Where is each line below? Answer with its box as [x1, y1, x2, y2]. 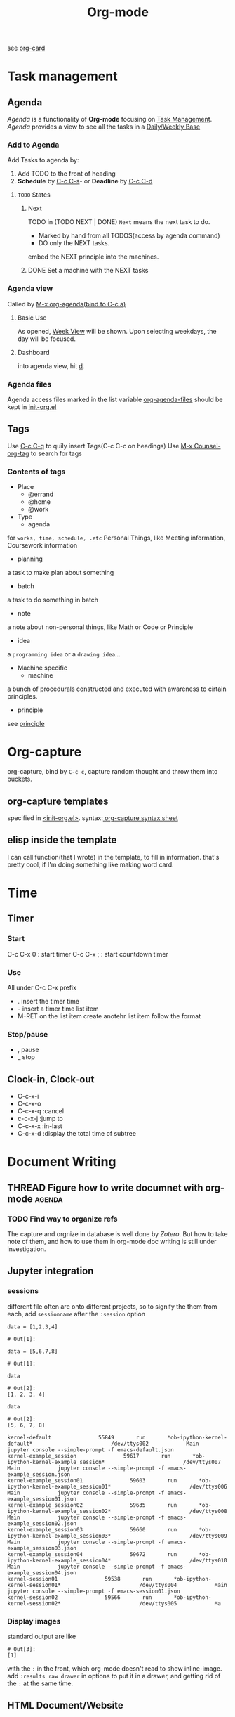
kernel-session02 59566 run [7, 1593, 152, 1601]
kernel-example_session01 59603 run [7, 1477, 177, 1484]
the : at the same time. [7, 1679, 74, 1687]
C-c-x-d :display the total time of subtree [17, 1129, 137, 1138]
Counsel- [194, 441, 221, 450]
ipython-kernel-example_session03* [7, 1532, 112, 1539]
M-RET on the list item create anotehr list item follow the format [17, 1011, 201, 1020]
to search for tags [30, 449, 82, 458]
